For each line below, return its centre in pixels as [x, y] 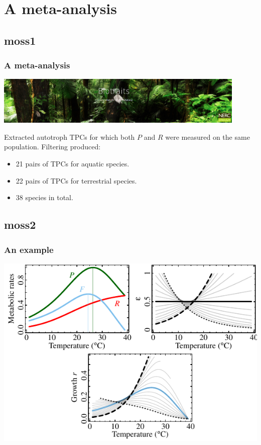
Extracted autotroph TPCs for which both [70, 137]
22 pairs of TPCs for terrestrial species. [76, 180]
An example [29, 249]
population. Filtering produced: [52, 147]
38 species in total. [44, 197]
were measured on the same [208, 137]
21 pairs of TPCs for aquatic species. [73, 164]
